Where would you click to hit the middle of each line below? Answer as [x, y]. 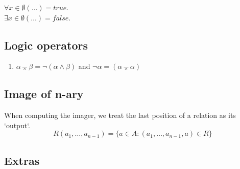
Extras [22, 160]
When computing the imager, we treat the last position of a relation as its [120, 115]
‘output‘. [17, 125]
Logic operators [46, 45]
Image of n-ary [44, 94]
